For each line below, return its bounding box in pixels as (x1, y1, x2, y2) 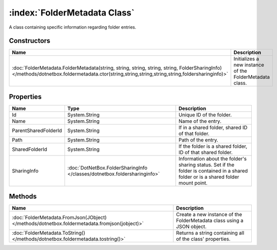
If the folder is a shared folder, (179, 143, 247, 150)
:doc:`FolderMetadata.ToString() (12, 230, 85, 236)
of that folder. (179, 130, 210, 137)
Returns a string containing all (176, 230, 244, 236)
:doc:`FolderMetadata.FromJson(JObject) (12, 214, 107, 221)
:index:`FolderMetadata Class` (9, 7, 135, 18)
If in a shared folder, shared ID (179, 124, 247, 131)
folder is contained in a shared (179, 167, 248, 174)
